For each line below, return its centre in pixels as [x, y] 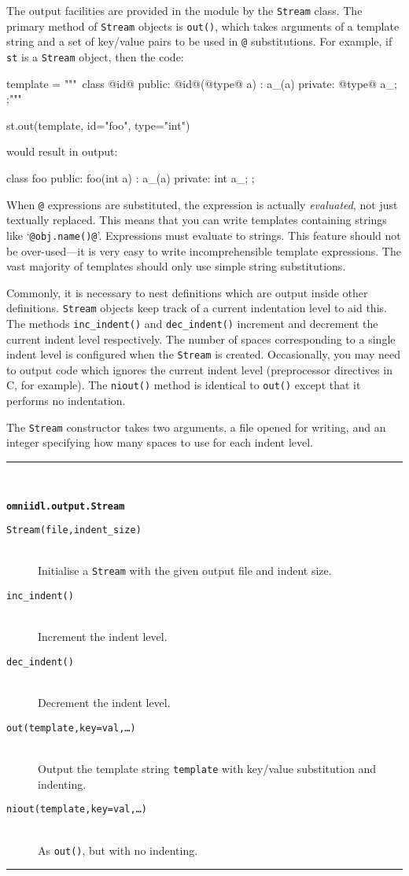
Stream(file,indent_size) [74, 530]
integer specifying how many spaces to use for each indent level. [160, 442]
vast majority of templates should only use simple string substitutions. [176, 266]
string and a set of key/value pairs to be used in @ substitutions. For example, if [199, 41]
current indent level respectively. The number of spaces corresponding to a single [201, 339]
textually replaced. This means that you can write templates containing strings [197, 220]
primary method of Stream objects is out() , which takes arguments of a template [203, 26]
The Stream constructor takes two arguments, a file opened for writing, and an [196, 427]
